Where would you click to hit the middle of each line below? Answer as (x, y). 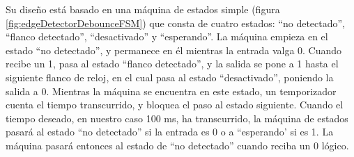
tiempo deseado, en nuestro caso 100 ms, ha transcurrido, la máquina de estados (177, 118)
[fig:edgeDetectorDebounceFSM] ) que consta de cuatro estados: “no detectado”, (176, 23)
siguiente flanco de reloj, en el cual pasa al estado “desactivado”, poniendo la (170, 77)
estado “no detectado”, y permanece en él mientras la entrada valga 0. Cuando (174, 50)
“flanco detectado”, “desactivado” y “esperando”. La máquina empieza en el (167, 36)
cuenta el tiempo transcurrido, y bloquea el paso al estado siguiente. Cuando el (175, 105)
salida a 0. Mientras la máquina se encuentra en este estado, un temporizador (171, 91)
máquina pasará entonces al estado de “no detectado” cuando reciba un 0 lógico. (177, 145)
